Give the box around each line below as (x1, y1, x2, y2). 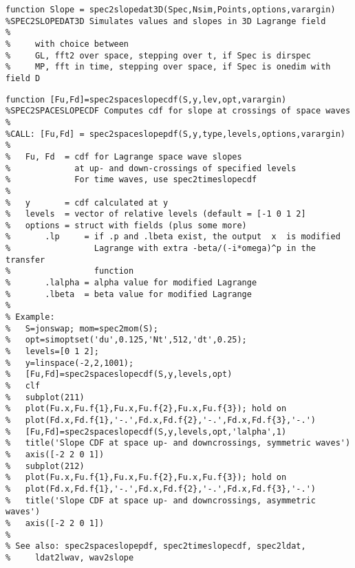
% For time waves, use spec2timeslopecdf (6, 175, 257, 185)
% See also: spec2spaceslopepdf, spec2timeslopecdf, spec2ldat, (6, 541, 306, 551)
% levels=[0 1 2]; (6, 347, 100, 357)
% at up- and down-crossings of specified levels (6, 163, 297, 173)
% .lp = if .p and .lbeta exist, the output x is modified (6, 232, 341, 242)
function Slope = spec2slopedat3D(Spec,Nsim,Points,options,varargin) (6, 5, 336, 14)
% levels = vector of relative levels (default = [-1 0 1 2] (6, 209, 306, 219)
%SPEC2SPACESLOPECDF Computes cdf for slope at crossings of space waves (6, 106, 351, 116)
